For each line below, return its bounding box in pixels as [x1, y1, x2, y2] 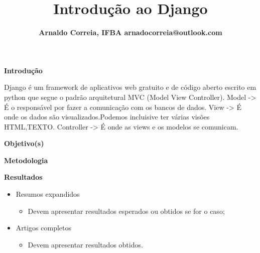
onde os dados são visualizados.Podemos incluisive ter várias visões [4, 111, 210, 122]
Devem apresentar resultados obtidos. [28, 239, 143, 249]
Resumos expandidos [16, 189, 80, 199]
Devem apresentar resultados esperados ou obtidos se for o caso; [28, 205, 225, 216]
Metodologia [4, 155, 48, 165]
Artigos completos [16, 222, 72, 233]
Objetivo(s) [4, 138, 44, 149]
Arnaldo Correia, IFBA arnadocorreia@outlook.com [39, 27, 222, 38]
